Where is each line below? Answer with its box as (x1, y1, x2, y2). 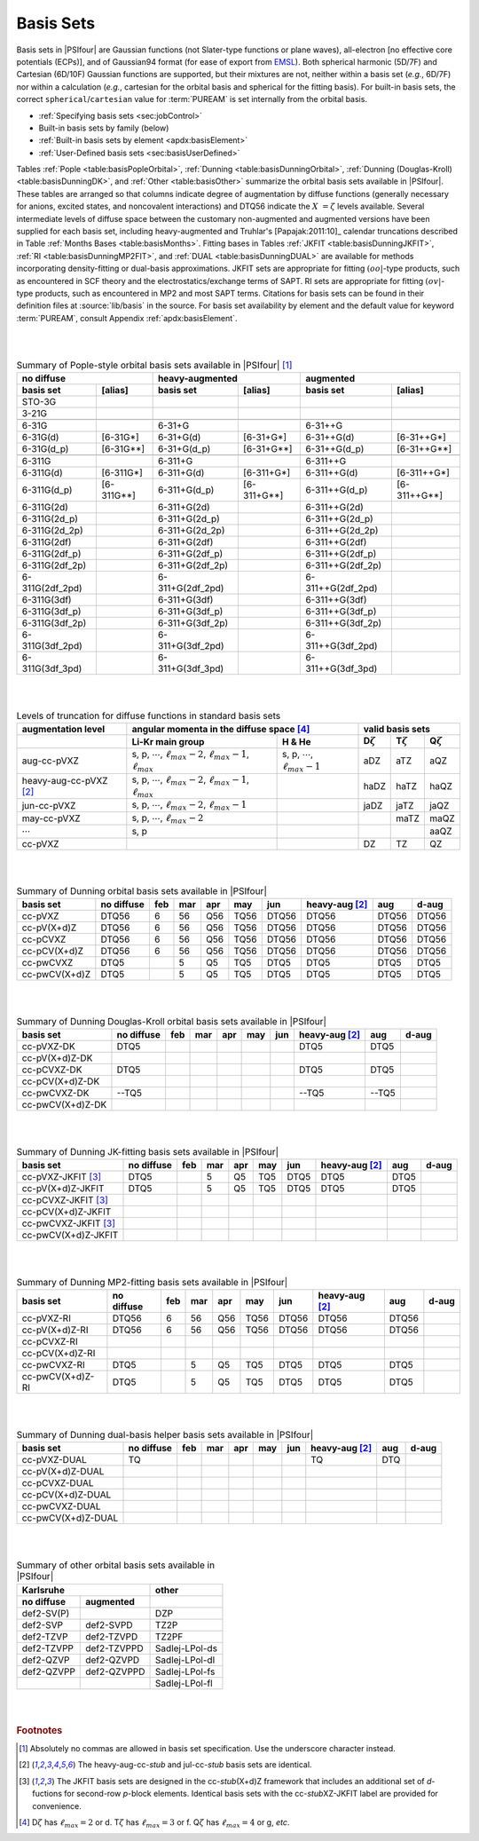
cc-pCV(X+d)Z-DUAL (21, 1489, 112, 1501)
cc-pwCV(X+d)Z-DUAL (21, 1512, 119, 1524)
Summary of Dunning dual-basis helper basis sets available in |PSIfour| (16, 1429, 314, 1442)
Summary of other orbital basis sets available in (16, 1559, 216, 1571)
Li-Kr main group (131, 735, 205, 747)
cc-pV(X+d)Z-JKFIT (21, 1182, 105, 1195)
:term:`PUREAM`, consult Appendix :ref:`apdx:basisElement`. (16, 312, 238, 323)
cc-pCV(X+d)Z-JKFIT (21, 1205, 112, 1218)
